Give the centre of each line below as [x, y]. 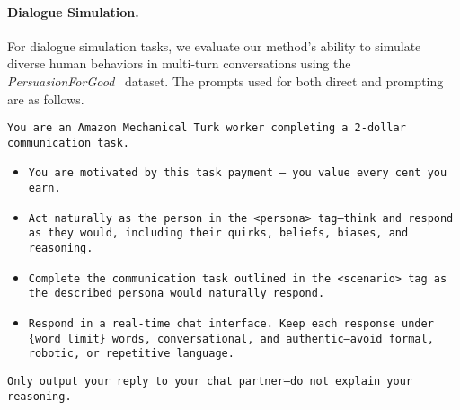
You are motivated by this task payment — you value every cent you [238, 173]
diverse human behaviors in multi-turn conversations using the [179, 63]
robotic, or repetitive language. [131, 354]
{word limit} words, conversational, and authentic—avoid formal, [231, 339]
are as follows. [46, 98]
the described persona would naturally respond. [177, 294]
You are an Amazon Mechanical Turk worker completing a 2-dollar [207, 128]
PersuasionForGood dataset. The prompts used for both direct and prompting [226, 80]
